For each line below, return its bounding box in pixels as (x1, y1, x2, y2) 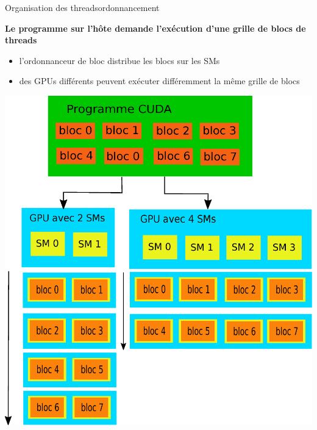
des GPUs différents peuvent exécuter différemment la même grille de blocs (19, 74, 300, 87)
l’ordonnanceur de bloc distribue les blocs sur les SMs (19, 54, 220, 66)
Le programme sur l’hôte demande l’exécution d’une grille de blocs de (5, 21, 306, 34)
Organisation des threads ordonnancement (5, 1, 160, 13)
